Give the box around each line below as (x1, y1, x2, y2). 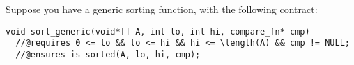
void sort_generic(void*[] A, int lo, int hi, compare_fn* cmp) (6, 26, 310, 37)
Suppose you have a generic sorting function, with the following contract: (6, 2, 318, 16)
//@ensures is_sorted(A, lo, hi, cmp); (15, 49, 201, 59)
